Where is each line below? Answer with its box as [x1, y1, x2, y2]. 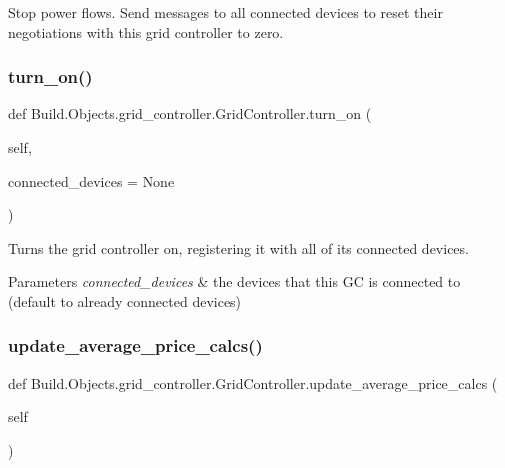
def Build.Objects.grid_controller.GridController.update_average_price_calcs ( [8, 372, 498, 393]
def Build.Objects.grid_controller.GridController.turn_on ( [8, 103, 372, 124]
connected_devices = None [8, 170, 175, 191]
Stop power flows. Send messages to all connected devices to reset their [8, 2, 443, 22]
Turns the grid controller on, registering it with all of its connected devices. [8, 237, 469, 258]
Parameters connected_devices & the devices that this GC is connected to [8, 271, 461, 292]
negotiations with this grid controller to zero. [8, 21, 284, 42]
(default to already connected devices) [8, 290, 242, 311]
